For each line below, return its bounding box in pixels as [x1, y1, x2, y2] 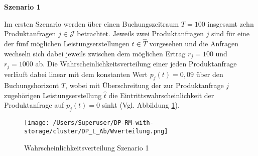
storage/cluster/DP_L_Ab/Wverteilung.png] [24, 127, 168, 135]
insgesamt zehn [207, 18, 254, 29]
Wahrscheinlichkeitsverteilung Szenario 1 [24, 142, 149, 152]
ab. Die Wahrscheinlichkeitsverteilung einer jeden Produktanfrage [35, 58, 237, 69]
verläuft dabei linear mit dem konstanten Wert [4, 68, 148, 79]
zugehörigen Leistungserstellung [4, 90, 102, 100]
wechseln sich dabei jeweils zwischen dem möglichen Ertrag [4, 48, 186, 58]
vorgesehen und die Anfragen [149, 38, 238, 48]
